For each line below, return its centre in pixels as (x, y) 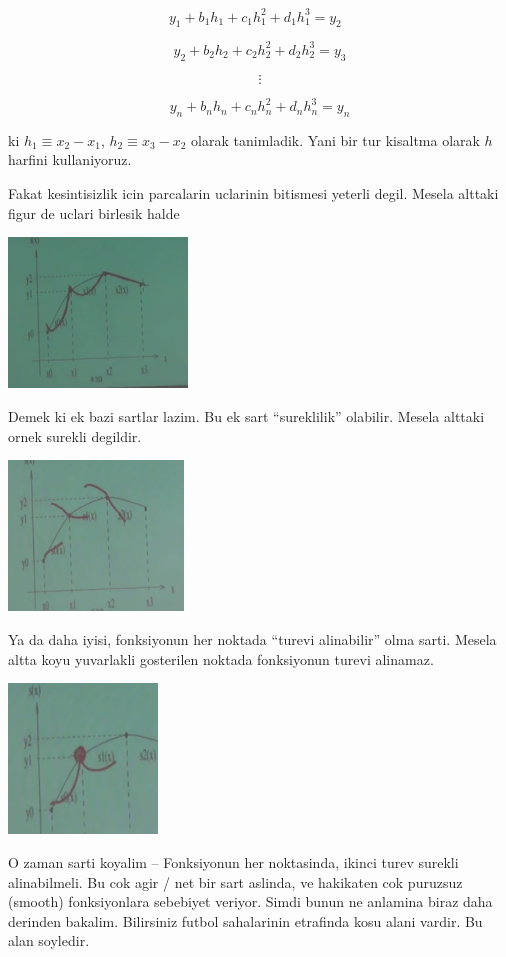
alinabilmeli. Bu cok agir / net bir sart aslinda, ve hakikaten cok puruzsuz (235, 881)
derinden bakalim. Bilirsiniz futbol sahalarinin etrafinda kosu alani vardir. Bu (245, 920)
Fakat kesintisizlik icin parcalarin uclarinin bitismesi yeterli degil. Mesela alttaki (253, 193)
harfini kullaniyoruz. (70, 159)
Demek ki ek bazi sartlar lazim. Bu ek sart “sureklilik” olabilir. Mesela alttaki (246, 416)
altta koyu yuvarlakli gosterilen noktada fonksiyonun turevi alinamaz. (221, 658)
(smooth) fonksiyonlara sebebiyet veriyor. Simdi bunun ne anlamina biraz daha (250, 901)
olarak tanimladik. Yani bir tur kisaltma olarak (335, 139)
